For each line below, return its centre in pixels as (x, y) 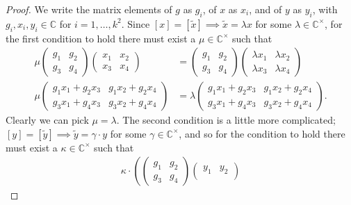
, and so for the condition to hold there (262, 133)
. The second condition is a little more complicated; (226, 120)
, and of (266, 9)
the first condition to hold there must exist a (101, 38)
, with (325, 9)
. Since (136, 23)
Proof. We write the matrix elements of (89, 9)
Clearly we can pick (47, 120)
